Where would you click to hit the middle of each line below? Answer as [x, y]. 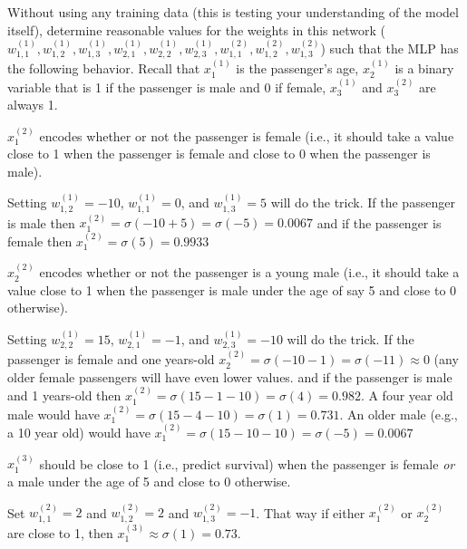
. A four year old [407, 395]
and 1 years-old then [64, 395]
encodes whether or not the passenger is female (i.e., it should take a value [247, 135]
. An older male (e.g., [399, 414]
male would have [54, 414]
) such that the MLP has [389, 48]
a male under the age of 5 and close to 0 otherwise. [149, 481]
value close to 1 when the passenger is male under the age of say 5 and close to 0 [232, 289]
